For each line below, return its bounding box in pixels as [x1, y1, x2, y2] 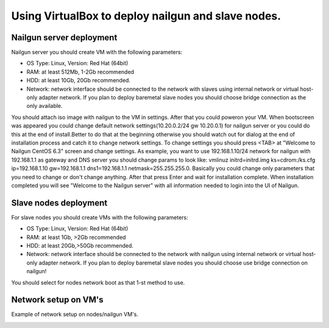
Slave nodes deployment [11, 198, 108, 208]
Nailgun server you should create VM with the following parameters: [11, 49, 183, 56]
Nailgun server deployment [11, 32, 118, 43]
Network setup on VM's [11, 294, 104, 305]
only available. [26, 102, 63, 110]
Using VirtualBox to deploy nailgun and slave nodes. [11, 9, 281, 23]
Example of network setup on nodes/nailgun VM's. [11, 311, 138, 318]
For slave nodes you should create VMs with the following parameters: [11, 213, 188, 221]
